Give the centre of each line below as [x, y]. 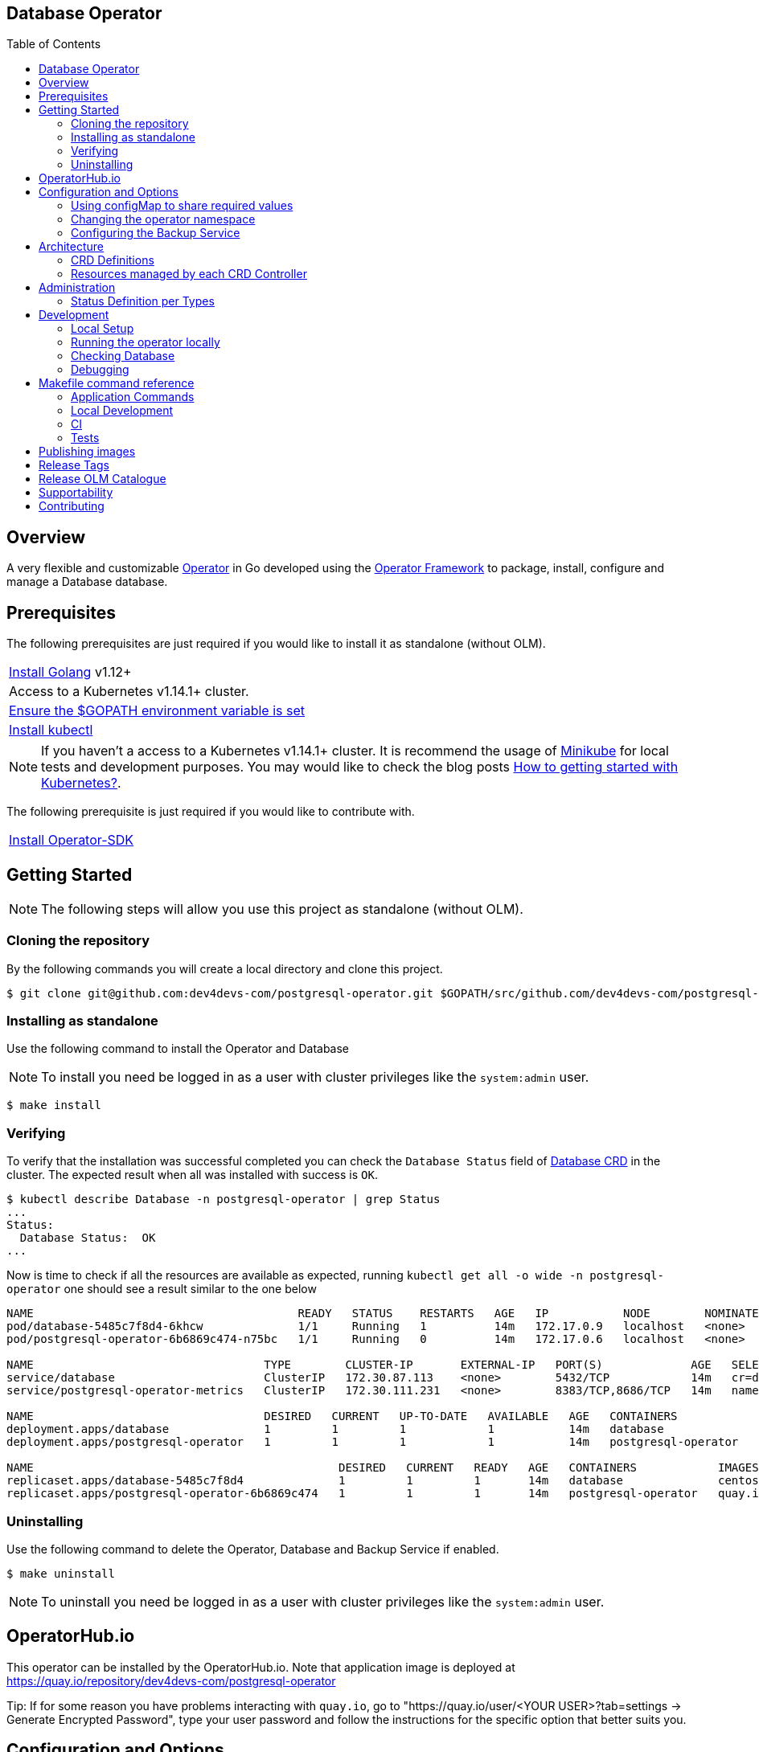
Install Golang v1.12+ [70, 672]
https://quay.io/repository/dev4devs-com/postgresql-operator [171, 1680]
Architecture [72, 247]
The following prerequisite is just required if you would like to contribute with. [211, 812]
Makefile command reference [117, 383]
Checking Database [123, 356]
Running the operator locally [146, 342]
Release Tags [74, 465]
